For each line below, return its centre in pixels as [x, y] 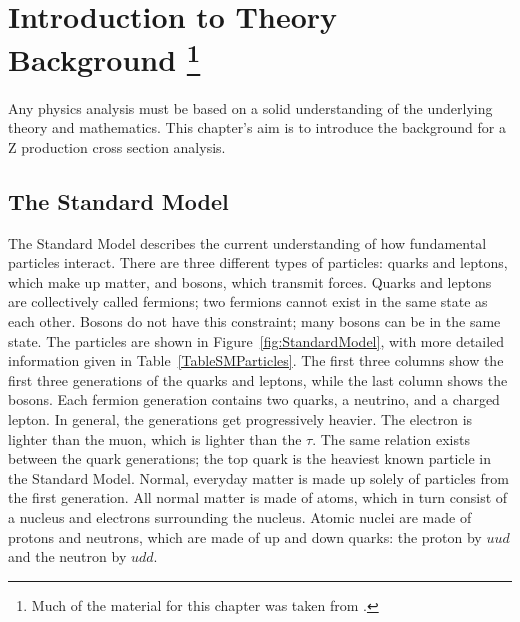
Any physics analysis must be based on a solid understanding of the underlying [250, 107]
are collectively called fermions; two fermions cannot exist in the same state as [248, 301]
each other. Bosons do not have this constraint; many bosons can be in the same [254, 321]
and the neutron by [67, 556]
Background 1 [104, 57]
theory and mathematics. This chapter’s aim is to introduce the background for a [257, 127]
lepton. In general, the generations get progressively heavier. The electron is [240, 418]
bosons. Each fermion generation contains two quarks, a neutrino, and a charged [254, 399]
